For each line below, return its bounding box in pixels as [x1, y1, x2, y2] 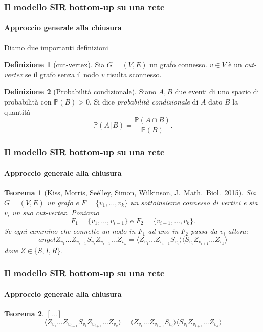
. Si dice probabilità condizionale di [90, 96, 199, 107]
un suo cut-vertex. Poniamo [12, 207, 99, 218]
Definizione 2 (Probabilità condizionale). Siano [4, 86, 157, 97]
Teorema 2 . [4, 308, 44, 319]
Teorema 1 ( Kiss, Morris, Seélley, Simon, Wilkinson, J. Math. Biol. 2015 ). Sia [4, 186, 256, 197]
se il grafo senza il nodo [25, 69, 99, 79]
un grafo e [47, 197, 79, 208]
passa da [191, 225, 217, 236]
